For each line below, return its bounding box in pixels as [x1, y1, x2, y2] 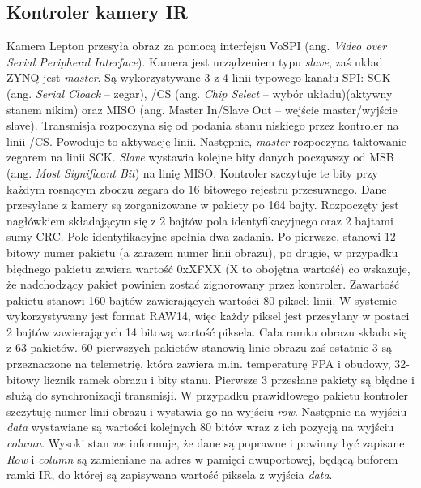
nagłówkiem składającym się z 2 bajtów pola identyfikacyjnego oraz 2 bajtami [6, 212, 393, 229]
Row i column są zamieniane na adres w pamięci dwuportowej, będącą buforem [6, 450, 398, 467]
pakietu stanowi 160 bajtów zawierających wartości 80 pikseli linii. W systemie [6, 291, 397, 308]
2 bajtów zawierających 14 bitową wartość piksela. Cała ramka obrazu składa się [6, 323, 407, 340]
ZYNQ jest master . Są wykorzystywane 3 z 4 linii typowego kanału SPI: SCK [6, 69, 391, 86]
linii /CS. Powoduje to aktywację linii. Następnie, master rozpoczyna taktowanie [6, 132, 406, 149]
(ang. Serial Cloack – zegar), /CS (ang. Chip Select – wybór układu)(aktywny [6, 84, 393, 101]
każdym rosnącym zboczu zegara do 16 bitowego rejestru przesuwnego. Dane [6, 180, 387, 197]
